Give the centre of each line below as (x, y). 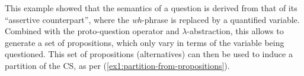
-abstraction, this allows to (235, 31)
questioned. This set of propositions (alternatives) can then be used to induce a (149, 54)
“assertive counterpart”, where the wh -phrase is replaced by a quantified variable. (152, 19)
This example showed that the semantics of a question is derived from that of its (151, 8)
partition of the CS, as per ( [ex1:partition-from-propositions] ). (117, 65)
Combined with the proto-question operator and (92, 31)
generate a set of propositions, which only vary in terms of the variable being (145, 42)
